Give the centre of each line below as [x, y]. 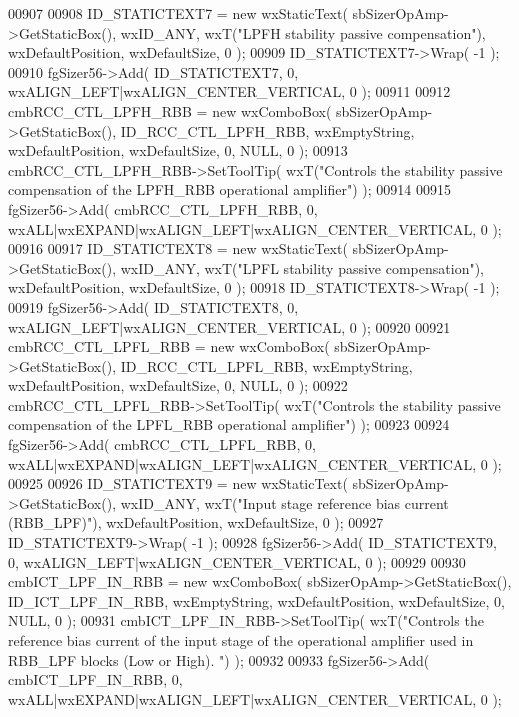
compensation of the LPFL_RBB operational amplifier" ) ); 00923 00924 [229, 424]
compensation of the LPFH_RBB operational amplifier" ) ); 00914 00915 [229, 189]
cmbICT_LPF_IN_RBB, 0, [95, 679]
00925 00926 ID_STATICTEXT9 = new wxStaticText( [178, 483]
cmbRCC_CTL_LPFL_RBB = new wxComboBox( [169, 346]
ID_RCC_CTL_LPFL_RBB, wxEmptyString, [266, 365]
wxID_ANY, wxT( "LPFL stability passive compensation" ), [302, 267]
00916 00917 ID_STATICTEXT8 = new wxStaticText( [178, 248]
